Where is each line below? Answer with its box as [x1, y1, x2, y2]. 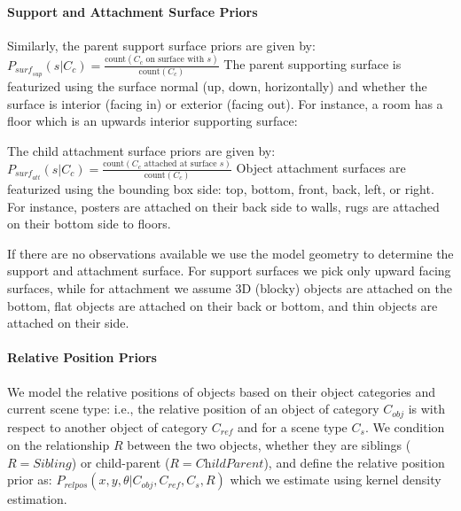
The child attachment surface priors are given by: [7, 141, 276, 159]
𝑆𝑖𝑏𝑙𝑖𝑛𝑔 [33, 457, 72, 470]
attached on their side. [7, 314, 129, 332]
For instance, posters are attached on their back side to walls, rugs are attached [7, 197, 440, 215]
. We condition [364, 417, 445, 436]
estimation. [7, 490, 67, 508]
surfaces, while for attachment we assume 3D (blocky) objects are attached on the [7, 279, 452, 298]
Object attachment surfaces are [236, 159, 406, 177]
